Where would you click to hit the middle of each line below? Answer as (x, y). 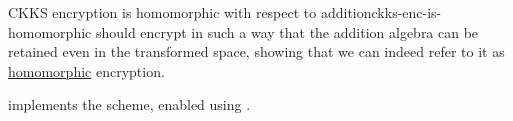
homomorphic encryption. (86, 70)
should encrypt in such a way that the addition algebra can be (287, 31)
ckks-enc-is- (406, 12)
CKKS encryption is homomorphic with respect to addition (190, 12)
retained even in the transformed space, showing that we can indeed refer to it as (256, 51)
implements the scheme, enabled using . (129, 104)
